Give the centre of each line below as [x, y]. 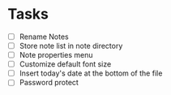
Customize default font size [65, 64]
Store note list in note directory [71, 46]
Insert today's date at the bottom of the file [91, 73]
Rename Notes [44, 37]
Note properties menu [56, 55]
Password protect [49, 83]
